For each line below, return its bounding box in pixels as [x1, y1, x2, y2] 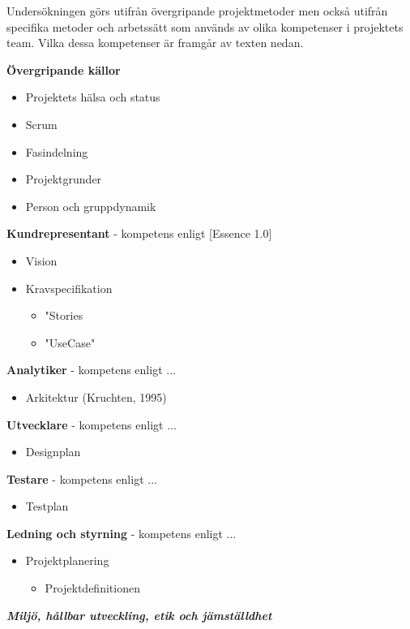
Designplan [25, 443, 81, 460]
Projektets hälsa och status [25, 88, 160, 106]
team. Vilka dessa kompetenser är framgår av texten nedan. [6, 34, 304, 51]
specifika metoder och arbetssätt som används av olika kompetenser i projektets [6, 18, 404, 35]
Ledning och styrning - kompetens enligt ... [6, 524, 237, 541]
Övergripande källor [6, 61, 121, 78]
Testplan [25, 498, 69, 515]
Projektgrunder [25, 170, 102, 187]
